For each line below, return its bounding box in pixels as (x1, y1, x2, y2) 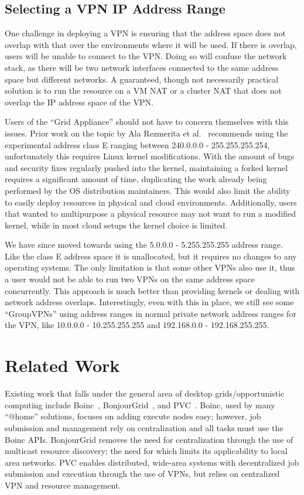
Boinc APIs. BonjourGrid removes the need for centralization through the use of (5, 433, 293, 445)
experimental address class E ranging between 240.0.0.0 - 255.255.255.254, (5, 138, 270, 151)
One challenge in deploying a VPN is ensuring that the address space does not (5, 27, 286, 39)
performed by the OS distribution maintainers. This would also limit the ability (5, 184, 291, 196)
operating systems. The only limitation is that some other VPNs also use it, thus (5, 261, 295, 274)
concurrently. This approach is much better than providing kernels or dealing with (5, 284, 300, 296)
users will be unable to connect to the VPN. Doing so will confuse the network (5, 50, 287, 62)
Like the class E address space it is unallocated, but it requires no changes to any (5, 250, 297, 262)
